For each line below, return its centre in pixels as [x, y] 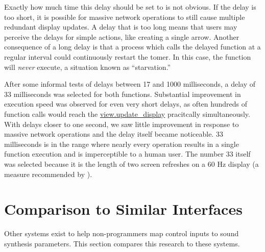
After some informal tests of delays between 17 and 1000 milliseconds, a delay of [130, 84]
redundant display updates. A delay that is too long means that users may [121, 27]
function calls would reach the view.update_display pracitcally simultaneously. [127, 114]
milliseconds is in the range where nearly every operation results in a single [122, 144]
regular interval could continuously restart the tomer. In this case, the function [128, 56]
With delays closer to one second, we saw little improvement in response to [122, 124]
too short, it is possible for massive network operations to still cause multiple [125, 17]
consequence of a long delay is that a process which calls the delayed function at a [132, 47]
